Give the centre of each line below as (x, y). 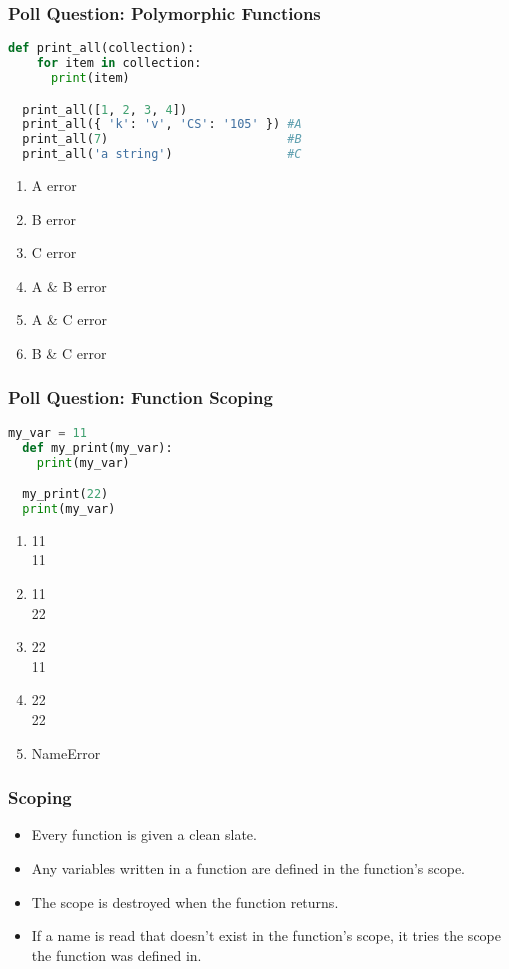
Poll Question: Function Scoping (140, 397)
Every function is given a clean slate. (144, 834)
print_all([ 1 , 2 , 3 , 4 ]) (105, 109)
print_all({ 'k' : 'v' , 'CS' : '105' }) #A (162, 124)
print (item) (90, 77)
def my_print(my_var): (97, 447)
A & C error (69, 319)
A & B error (69, 285)
